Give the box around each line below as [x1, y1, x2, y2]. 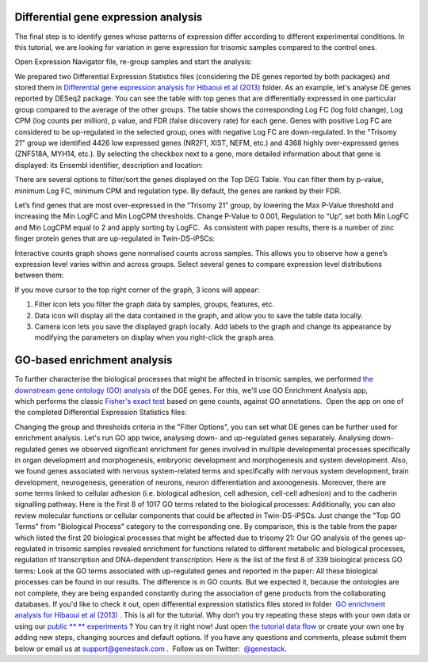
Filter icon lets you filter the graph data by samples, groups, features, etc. [34, 299, 275, 309]
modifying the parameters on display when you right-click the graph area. [34, 333, 276, 342]
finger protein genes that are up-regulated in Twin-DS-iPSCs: [14, 234, 216, 243]
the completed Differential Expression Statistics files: [14, 408, 187, 417]
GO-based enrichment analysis [14, 353, 173, 367]
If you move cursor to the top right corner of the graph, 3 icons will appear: [14, 285, 260, 295]
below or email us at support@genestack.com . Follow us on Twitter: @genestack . [14, 644, 287, 653]
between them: [14, 270, 64, 280]
